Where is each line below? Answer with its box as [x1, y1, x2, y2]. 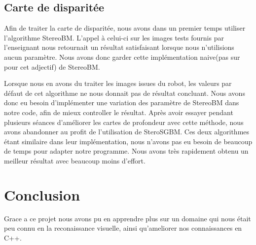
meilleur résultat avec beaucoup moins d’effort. [4, 155, 146, 165]
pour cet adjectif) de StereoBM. [4, 61, 100, 72]
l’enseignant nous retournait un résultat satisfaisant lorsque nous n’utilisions [4, 42, 234, 52]
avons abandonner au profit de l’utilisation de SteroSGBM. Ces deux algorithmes [4, 126, 250, 137]
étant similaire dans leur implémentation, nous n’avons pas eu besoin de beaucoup [4, 136, 253, 146]
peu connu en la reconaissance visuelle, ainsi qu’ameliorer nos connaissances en [4, 223, 242, 233]
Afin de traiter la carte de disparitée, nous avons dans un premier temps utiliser [4, 23, 246, 33]
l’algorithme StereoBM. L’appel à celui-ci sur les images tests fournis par [4, 32, 224, 42]
